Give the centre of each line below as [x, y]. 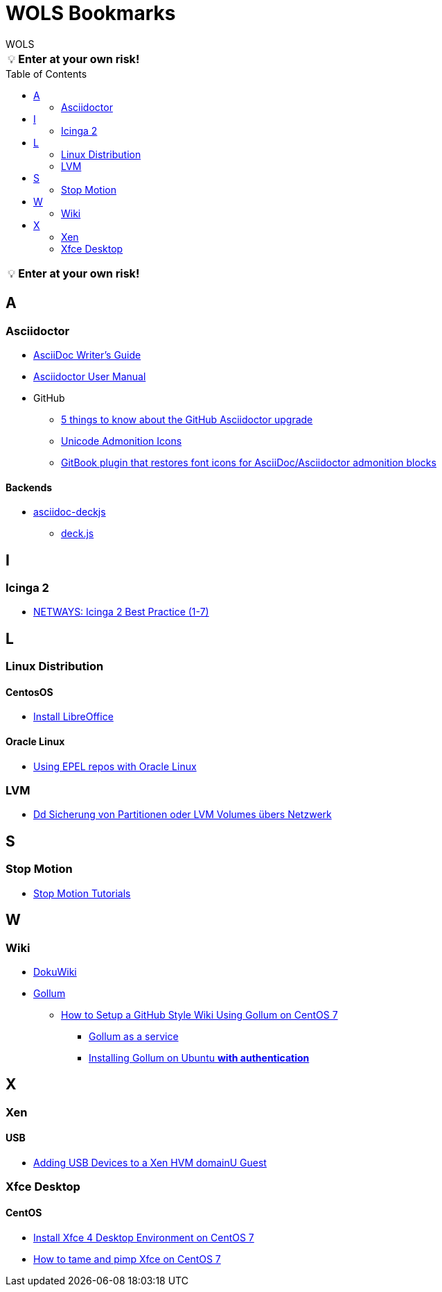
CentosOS [29, 692]
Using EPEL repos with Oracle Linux [115, 766]
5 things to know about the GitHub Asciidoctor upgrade [187, 419]
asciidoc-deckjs [70, 512]
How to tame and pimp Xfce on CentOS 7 [127, 1259]
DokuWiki [55, 971]
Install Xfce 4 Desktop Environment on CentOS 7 [144, 1237]
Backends [29, 487]
